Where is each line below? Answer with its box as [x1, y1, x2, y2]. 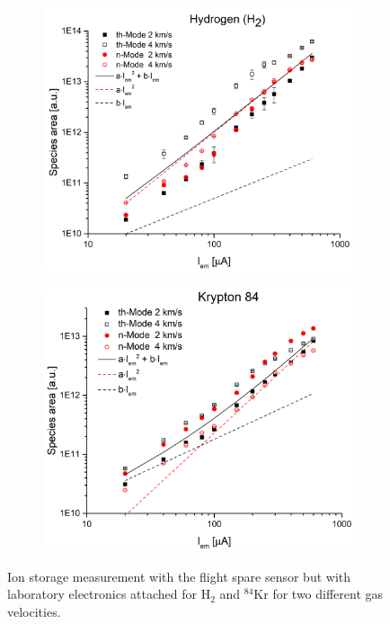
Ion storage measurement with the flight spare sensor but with [7, 566, 351, 585]
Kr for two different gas [253, 584, 384, 603]
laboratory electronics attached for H [7, 584, 211, 603]
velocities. [7, 602, 61, 620]
